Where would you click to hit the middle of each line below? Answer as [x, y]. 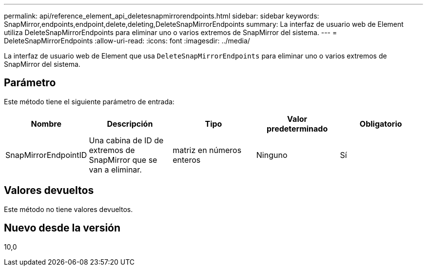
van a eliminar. [115, 169]
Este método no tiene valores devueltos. [68, 209]
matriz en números [207, 150]
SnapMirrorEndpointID [46, 155]
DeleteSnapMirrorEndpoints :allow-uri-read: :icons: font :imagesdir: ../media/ [127, 41]
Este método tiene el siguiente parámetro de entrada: [89, 101]
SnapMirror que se [123, 160]
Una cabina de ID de [126, 140]
